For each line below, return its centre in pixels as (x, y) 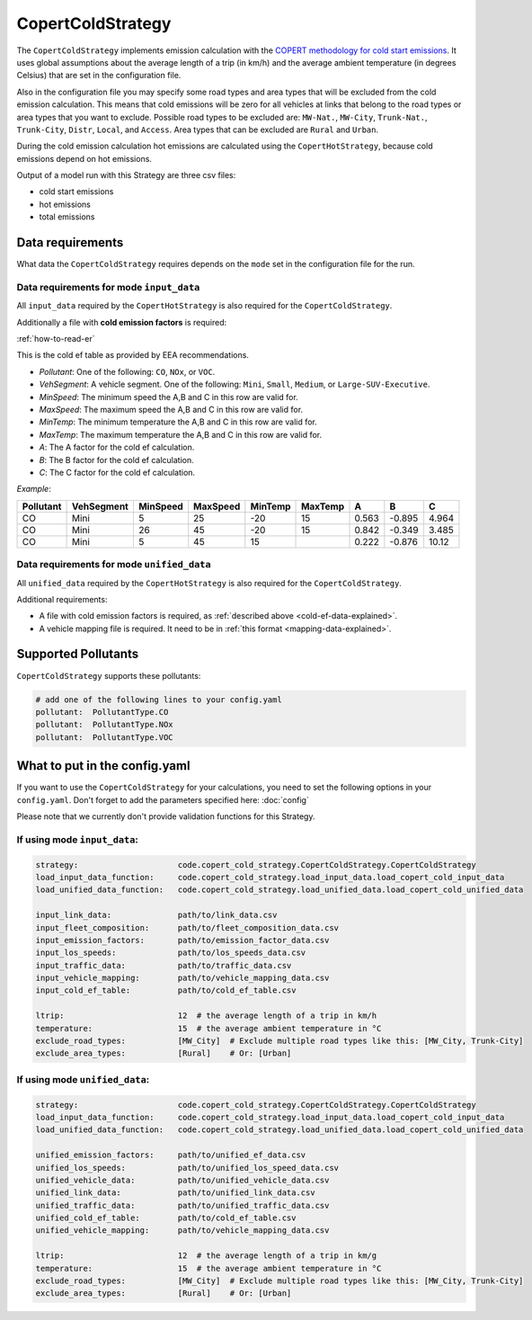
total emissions (67, 217)
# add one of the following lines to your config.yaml (159, 700)
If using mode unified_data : (83, 1079)
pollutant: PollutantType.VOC (105, 737)
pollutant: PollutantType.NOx (105, 725)
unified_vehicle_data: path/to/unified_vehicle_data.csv (182, 1180)
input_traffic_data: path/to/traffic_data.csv (164, 965)
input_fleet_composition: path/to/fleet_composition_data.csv (187, 928)
